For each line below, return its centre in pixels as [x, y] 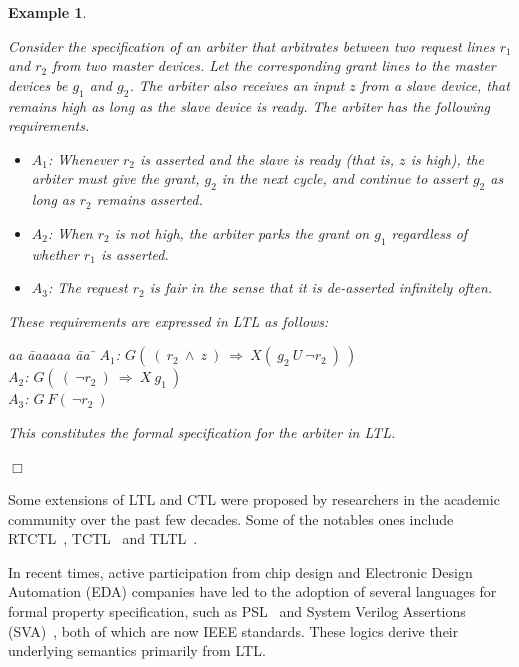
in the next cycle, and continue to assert [344, 178]
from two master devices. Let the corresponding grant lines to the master [274, 65]
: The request [87, 287]
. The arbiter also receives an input [237, 84]
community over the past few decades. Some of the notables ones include [231, 518]
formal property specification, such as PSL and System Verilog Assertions [237, 611]
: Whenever [82, 158]
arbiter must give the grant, [115, 178]
